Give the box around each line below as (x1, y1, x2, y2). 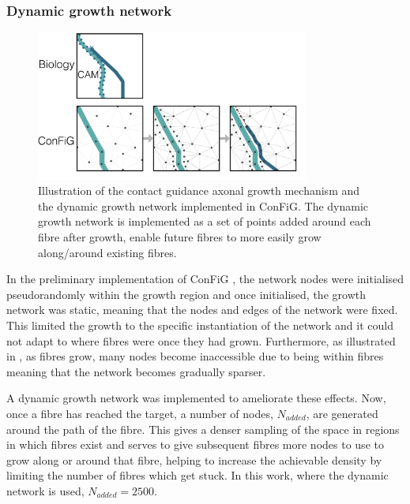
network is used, (6, 482, 85, 498)
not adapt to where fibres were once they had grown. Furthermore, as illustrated (6, 332, 396, 349)
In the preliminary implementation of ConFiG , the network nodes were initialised (6, 271, 404, 287)
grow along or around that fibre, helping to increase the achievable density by (6, 451, 382, 468)
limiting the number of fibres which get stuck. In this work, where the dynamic (6, 467, 389, 483)
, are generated (306, 405, 378, 422)
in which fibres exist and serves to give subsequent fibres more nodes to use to (6, 436, 384, 453)
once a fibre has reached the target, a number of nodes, (6, 405, 273, 422)
